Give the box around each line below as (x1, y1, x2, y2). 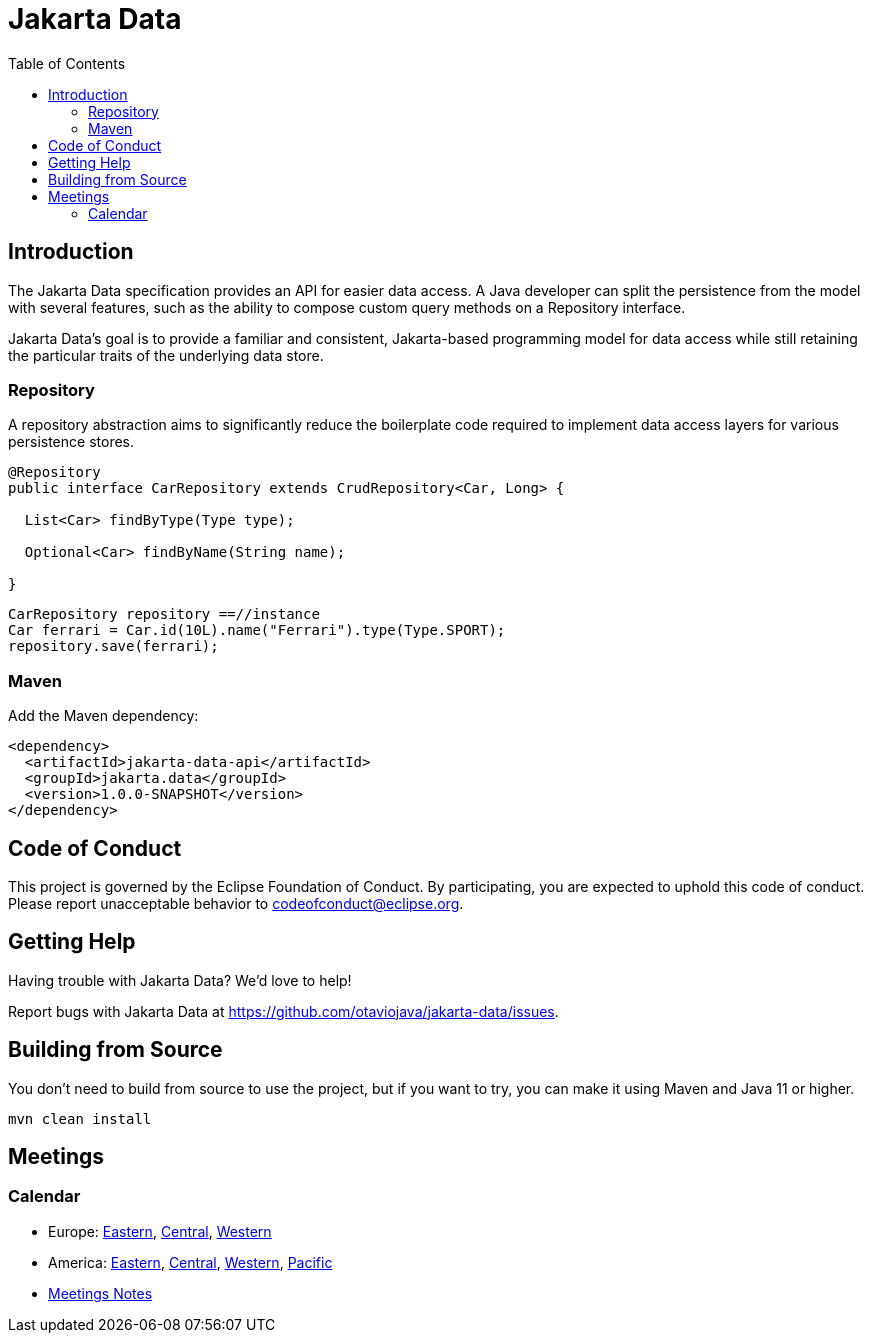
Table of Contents (8, 54, 126, 72)
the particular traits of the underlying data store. (8, 346, 324, 364)
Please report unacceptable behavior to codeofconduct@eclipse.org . (8, 894, 464, 912)
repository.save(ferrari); (8, 638, 219, 655)
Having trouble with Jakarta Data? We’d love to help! (8, 971, 352, 989)
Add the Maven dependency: (8, 707, 199, 725)
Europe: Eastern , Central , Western (48, 1222, 272, 1240)
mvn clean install (8, 1110, 152, 1127)
